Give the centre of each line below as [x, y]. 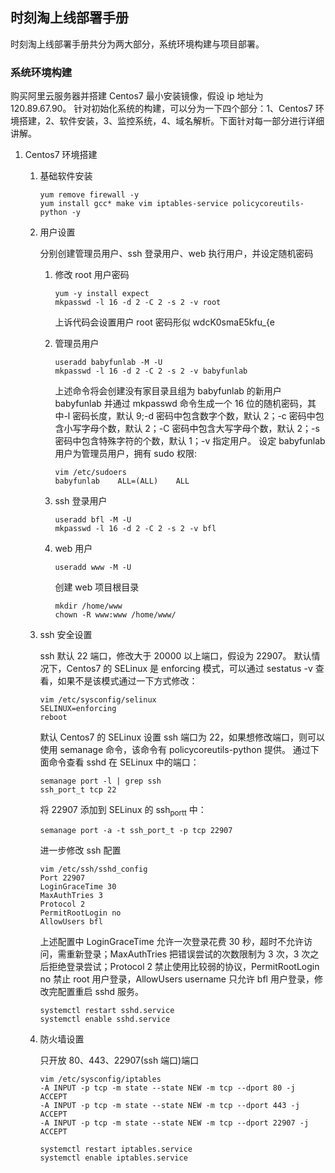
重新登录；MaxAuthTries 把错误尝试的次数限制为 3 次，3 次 [188, 954]
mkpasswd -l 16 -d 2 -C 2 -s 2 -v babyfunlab [151, 371]
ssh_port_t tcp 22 [78, 790]
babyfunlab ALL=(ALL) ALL [122, 481]
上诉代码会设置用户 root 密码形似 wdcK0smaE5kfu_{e [164, 322]
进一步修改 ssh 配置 [80, 850]
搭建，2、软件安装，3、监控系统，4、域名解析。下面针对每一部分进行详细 [171, 121]
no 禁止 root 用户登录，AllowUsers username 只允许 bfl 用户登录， [177, 979]
